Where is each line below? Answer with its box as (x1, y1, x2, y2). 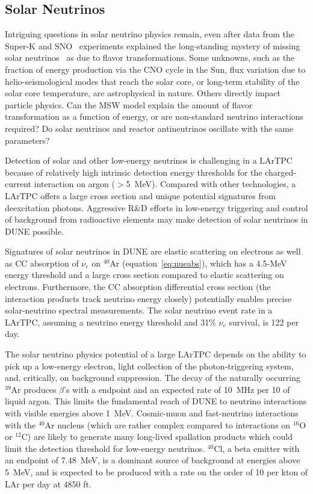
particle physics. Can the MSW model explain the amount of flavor (5, 98, 253, 111)
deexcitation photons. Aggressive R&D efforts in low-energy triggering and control (5, 201, 308, 214)
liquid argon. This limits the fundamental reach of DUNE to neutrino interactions (5, 395, 307, 407)
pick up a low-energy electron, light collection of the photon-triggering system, (5, 359, 294, 372)
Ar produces (11, 383, 57, 395)
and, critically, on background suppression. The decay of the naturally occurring (5, 371, 300, 384)
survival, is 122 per (229, 315, 299, 328)
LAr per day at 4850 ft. (5, 477, 91, 490)
